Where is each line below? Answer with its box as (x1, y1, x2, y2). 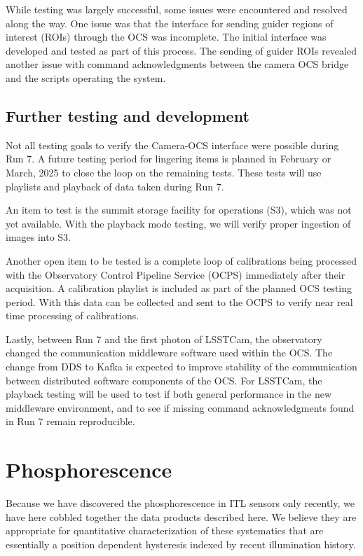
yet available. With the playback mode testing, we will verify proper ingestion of (6, 216, 351, 230)
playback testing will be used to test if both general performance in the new (6, 387, 332, 401)
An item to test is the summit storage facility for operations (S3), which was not (6, 202, 352, 217)
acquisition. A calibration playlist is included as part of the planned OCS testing (6, 281, 352, 296)
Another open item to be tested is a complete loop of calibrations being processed (6, 253, 357, 267)
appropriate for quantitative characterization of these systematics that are (6, 523, 324, 538)
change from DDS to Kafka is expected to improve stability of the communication (6, 359, 357, 374)
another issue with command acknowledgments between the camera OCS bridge (6, 57, 349, 71)
